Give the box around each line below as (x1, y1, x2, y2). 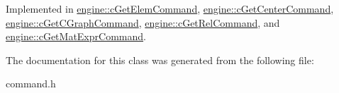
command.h (6, 76, 56, 91)
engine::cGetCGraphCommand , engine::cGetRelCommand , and (6, 15, 280, 30)
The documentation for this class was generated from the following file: (6, 52, 314, 67)
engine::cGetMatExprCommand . (6, 29, 146, 44)
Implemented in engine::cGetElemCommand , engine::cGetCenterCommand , (6, 1, 334, 15)
